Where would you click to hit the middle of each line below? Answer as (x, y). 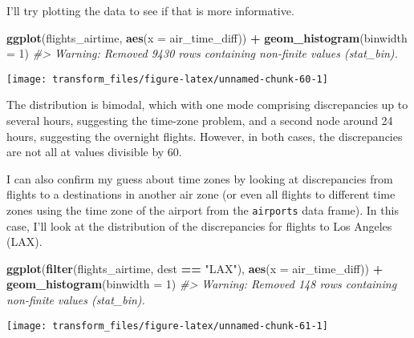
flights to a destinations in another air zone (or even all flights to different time (201, 194)
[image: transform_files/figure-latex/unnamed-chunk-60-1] (167, 79)
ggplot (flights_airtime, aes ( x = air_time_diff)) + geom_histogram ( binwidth (207, 37)
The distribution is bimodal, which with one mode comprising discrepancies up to (207, 105)
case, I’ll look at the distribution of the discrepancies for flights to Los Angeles (199, 225)
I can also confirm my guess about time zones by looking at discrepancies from (200, 178)
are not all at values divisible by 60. (94, 152)
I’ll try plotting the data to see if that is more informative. (150, 10)
